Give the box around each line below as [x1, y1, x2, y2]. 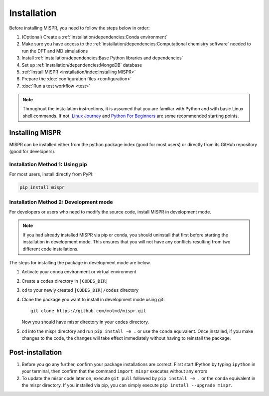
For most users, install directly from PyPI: [9, 171, 94, 177]
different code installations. [22, 246, 79, 252]
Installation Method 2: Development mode [9, 198, 113, 205]
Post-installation [9, 348, 62, 357]
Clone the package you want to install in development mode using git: [21, 296, 165, 302]
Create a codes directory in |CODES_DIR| [21, 278, 109, 284]
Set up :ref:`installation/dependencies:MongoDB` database [21, 62, 142, 68]
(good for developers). [9, 149, 56, 155]
